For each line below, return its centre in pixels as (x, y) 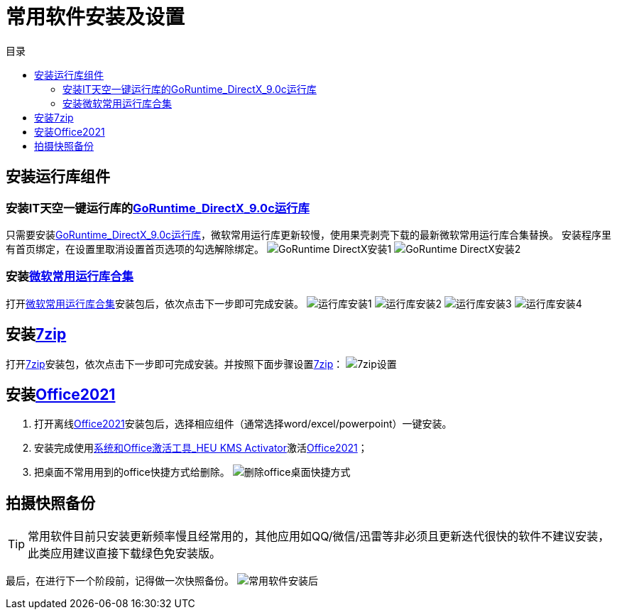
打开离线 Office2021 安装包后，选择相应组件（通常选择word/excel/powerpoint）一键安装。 (243, 424)
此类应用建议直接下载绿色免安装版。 (125, 554)
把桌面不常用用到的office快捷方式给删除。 (132, 472)
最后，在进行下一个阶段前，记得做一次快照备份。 (120, 581)
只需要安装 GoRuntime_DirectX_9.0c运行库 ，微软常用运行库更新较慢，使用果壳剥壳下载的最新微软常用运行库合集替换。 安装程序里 (308, 234)
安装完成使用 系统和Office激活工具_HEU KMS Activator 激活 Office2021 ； (201, 448)
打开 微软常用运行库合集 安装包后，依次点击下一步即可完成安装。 (155, 303)
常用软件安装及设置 (95, 17)
